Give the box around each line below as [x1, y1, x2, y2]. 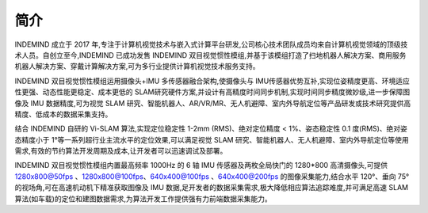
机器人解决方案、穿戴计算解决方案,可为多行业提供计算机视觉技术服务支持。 [14, 62, 261, 71]
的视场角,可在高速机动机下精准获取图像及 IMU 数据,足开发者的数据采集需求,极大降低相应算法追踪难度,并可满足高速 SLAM [14, 183, 408, 192]
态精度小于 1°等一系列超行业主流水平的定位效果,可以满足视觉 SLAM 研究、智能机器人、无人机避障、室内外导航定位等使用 [14, 135, 410, 144]
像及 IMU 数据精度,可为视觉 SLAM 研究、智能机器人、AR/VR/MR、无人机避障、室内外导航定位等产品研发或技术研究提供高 [14, 98, 411, 108]
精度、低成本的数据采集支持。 [14, 109, 113, 119]
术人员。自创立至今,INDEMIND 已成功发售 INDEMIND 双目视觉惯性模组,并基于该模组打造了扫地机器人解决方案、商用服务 [14, 50, 407, 59]
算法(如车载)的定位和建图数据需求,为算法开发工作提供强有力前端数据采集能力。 [14, 194, 273, 203]
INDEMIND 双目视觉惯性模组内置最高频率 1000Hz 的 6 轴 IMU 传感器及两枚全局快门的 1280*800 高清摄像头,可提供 [14, 161, 388, 170]
